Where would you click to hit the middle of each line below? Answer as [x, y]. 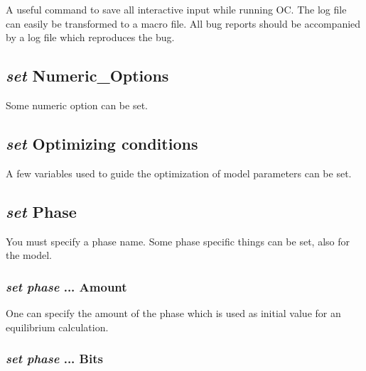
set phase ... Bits [54, 359]
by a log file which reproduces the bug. [90, 37]
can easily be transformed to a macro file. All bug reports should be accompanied [183, 23]
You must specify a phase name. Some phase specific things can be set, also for [178, 241]
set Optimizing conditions [102, 143]
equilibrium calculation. [57, 327]
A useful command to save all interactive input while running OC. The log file [176, 9]
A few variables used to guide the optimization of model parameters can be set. [179, 173]
